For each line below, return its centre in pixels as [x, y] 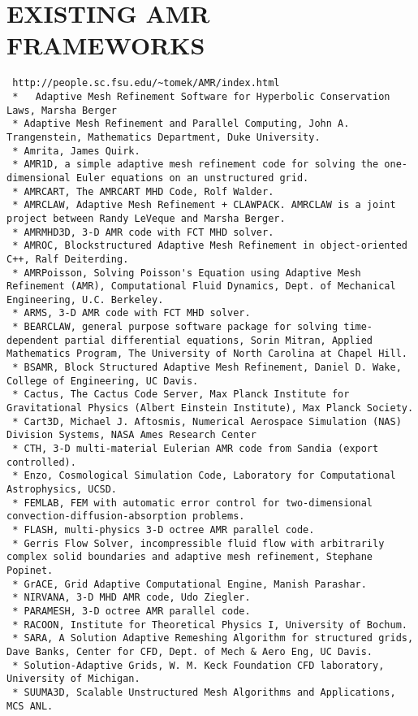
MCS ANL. [30, 706]
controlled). [41, 462]
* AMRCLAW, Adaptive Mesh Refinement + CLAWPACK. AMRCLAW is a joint [204, 205]
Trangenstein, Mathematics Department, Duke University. [164, 137]
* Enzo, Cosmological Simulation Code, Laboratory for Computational [204, 476]
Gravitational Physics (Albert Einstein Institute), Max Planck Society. [210, 408]
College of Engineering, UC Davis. [103, 381]
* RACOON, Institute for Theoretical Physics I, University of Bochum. [210, 625]
